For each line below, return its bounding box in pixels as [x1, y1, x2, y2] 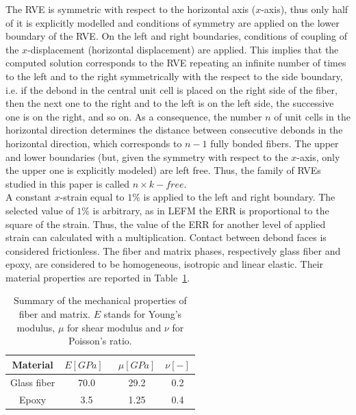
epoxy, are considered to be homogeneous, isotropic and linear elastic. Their [5, 257, 324, 271]
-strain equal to [60, 190, 125, 204]
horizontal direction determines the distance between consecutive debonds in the [5, 123, 343, 137]
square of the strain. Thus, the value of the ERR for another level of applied [5, 216, 326, 231]
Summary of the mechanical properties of [14, 293, 187, 307]
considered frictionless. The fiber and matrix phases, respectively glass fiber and [5, 243, 341, 257]
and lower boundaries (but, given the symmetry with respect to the [5, 149, 288, 164]
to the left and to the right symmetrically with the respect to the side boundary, [5, 68, 343, 83]
